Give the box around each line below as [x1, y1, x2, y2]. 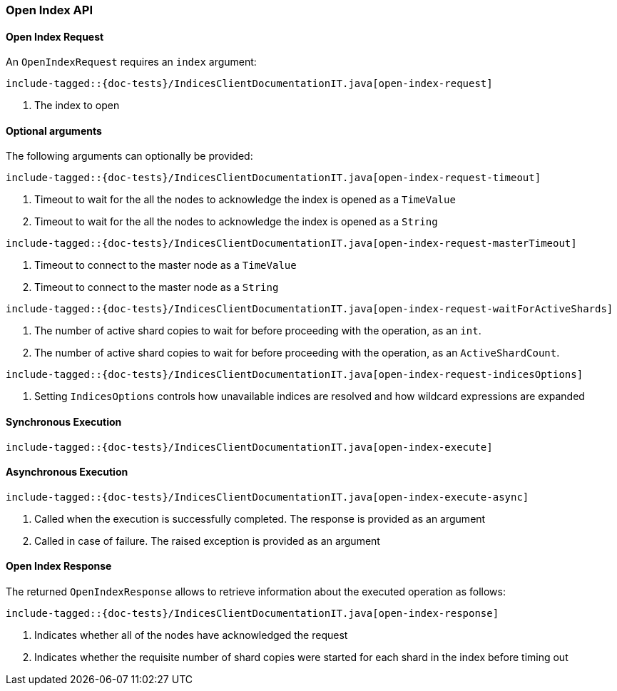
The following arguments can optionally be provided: [6, 150, 253, 163]
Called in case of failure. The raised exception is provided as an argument [34, 534, 380, 547]
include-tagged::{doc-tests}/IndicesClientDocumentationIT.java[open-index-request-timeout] [6, 172, 541, 184]
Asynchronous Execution [6, 466, 128, 478]
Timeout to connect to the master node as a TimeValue [34, 259, 297, 272]
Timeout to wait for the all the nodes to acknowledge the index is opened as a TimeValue [34, 193, 456, 206]
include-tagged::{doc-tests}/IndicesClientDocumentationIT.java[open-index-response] [6, 608, 499, 620]
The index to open [34, 99, 120, 112]
